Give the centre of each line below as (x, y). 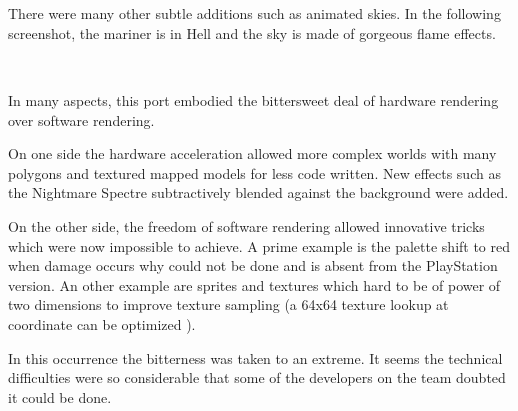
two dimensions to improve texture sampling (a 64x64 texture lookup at (228, 304)
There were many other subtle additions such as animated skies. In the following (254, 13)
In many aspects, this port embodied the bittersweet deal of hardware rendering (253, 99)
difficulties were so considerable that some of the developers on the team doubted (257, 377)
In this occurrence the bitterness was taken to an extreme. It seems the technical (255, 357)
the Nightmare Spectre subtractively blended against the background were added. (258, 192)
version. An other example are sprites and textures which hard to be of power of (254, 284)
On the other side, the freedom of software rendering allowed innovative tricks (246, 225)
